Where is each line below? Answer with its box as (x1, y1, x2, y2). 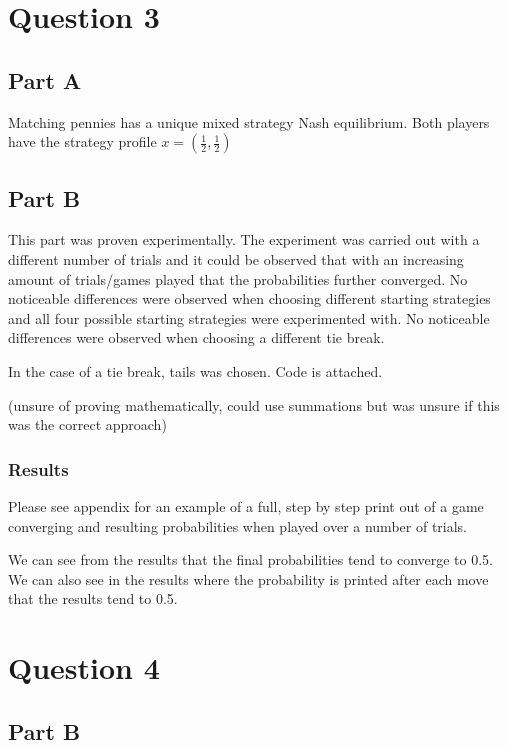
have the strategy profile (8, 131, 157, 152)
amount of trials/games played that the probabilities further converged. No (8, 268, 468, 289)
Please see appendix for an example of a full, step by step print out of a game (8, 495, 484, 516)
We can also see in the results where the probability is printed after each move (8, 568, 489, 589)
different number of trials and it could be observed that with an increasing (8, 248, 464, 269)
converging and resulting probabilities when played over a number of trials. (8, 515, 468, 536)
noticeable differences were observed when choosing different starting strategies (8, 288, 491, 309)
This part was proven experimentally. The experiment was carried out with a (8, 229, 480, 250)
